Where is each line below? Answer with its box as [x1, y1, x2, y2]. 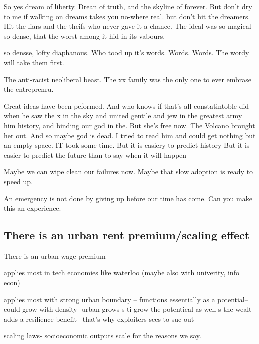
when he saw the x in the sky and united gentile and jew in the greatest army [4, 110, 242, 121]
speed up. [4, 176, 33, 186]
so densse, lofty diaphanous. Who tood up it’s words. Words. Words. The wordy [4, 47, 249, 58]
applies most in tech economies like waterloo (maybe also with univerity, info [4, 267, 239, 278]
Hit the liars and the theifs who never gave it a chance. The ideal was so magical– [4, 21, 255, 31]
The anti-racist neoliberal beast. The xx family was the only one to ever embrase [4, 74, 252, 84]
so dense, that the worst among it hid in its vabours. [4, 30, 165, 41]
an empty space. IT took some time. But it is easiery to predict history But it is [4, 140, 250, 150]
